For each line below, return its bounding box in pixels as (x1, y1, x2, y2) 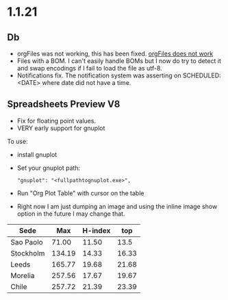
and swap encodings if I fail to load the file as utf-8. (16, 64, 162, 72)
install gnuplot (16, 150, 58, 158)
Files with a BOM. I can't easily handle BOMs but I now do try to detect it (16, 57, 221, 65)
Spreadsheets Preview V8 (7, 99, 121, 110)
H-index (81, 225, 111, 235)
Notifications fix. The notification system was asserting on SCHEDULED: (16, 71, 221, 79)
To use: (7, 137, 29, 145)
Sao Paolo (10, 237, 43, 247)
